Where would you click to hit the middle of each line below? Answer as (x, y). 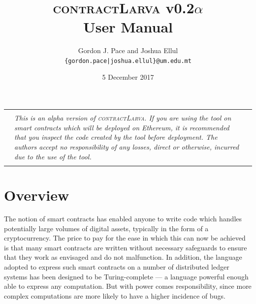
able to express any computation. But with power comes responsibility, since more (128, 286)
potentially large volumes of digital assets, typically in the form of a (106, 228)
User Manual (128, 27)
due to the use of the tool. (53, 156)
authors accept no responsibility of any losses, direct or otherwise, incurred (127, 146)
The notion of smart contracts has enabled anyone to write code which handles (123, 218)
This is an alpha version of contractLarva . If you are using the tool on (123, 118)
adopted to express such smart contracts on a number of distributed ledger (117, 266)
